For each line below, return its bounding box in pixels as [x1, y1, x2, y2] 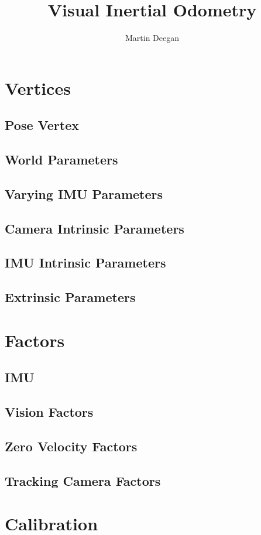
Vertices [5, 76, 71, 100]
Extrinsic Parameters [5, 288, 136, 306]
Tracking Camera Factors [5, 471, 161, 489]
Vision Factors [5, 403, 94, 421]
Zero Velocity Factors [5, 437, 138, 455]
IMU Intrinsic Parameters [5, 253, 166, 272]
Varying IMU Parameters [5, 184, 163, 203]
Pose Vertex [5, 116, 80, 134]
